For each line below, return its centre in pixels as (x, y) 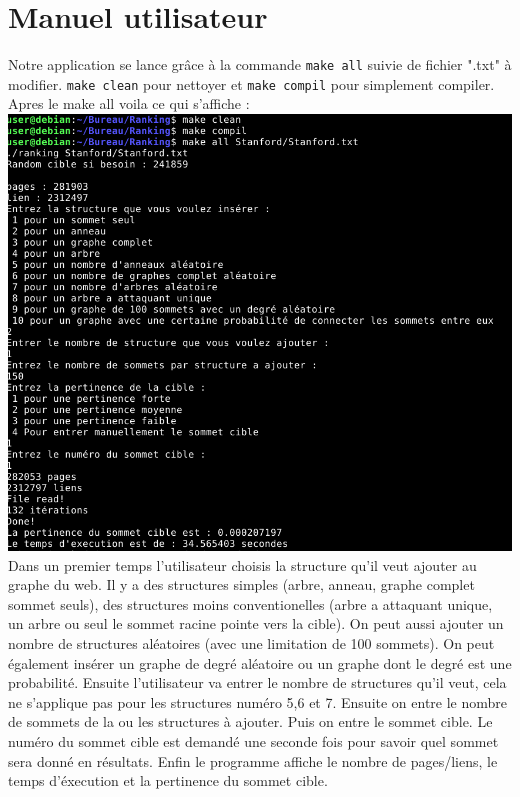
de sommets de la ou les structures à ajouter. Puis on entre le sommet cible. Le (250, 721)
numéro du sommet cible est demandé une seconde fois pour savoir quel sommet (253, 741)
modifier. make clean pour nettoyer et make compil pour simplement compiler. (251, 83)
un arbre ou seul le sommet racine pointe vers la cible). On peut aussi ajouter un (256, 623)
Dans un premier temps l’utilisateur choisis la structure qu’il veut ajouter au (242, 564)
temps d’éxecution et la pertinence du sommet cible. (168, 780)
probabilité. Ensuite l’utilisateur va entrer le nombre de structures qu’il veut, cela (257, 682)
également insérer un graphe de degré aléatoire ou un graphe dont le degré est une (260, 662)
